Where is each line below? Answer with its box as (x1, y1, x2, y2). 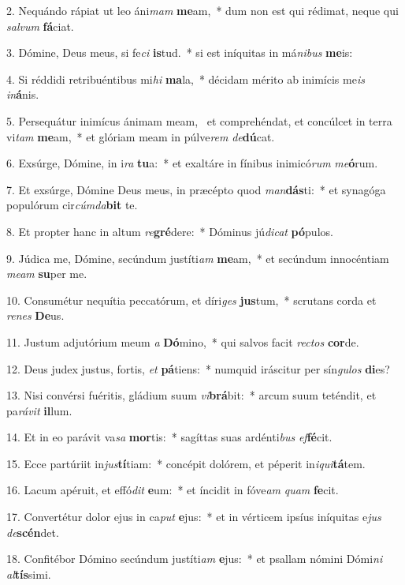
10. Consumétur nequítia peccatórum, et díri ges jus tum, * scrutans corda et (6, 291, 377, 308)
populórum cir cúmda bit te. (6, 197, 138, 213)
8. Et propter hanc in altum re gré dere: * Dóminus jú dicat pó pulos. (6, 223, 333, 239)
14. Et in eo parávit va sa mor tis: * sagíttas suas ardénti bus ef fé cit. (6, 429, 333, 445)
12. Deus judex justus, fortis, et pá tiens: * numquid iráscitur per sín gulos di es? (6, 360, 390, 377)
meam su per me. (6, 265, 87, 282)
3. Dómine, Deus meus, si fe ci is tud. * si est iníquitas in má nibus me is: (6, 44, 353, 61)
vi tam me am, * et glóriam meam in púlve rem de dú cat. (6, 128, 275, 144)
